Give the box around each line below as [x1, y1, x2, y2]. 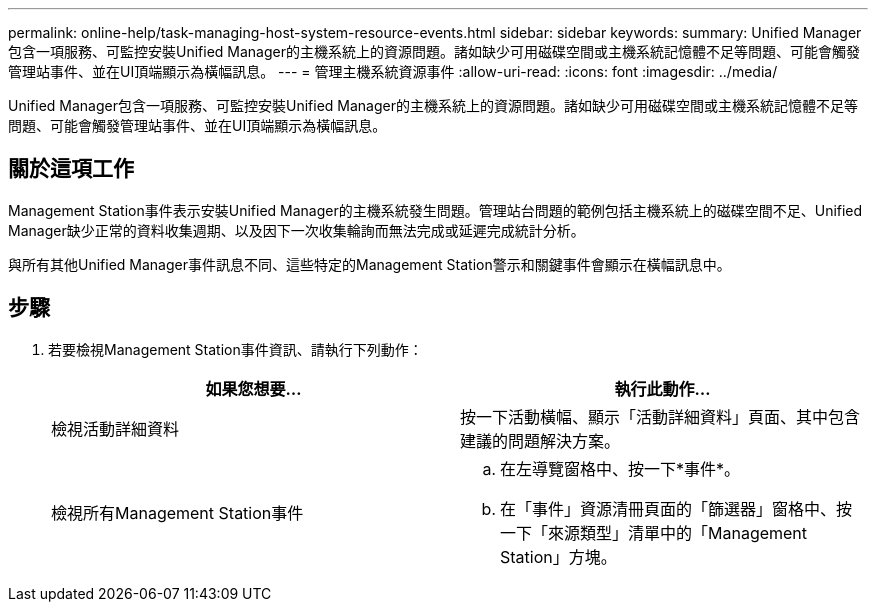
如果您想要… [205, 378, 302, 399]
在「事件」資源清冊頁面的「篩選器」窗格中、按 [500, 498, 853, 519]
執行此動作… [614, 378, 711, 399]
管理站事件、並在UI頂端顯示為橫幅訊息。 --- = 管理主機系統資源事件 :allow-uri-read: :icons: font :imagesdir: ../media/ [8, 63, 778, 80]
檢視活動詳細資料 [51, 418, 180, 439]
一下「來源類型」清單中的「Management [500, 522, 808, 543]
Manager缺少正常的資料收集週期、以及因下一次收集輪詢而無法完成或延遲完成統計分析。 [8, 221, 585, 239]
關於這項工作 [8, 156, 134, 182]
